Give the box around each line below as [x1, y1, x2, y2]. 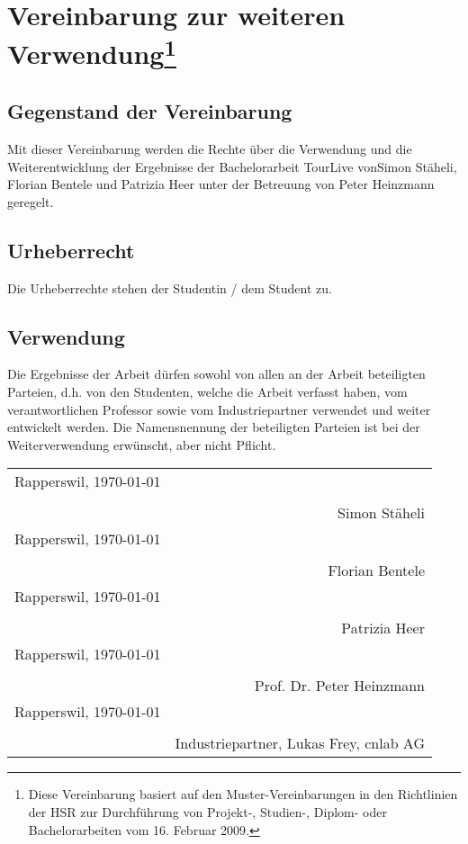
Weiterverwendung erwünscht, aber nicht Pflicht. [7, 435, 276, 453]
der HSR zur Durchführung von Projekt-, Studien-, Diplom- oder [28, 803, 387, 822]
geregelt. [7, 192, 54, 211]
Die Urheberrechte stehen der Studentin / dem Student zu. [7, 278, 332, 297]
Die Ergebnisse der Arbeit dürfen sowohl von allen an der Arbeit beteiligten [7, 364, 426, 383]
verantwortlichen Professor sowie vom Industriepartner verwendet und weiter [7, 400, 431, 418]
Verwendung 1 [7, 31, 176, 72]
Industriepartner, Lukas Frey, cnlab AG [175, 732, 425, 754]
